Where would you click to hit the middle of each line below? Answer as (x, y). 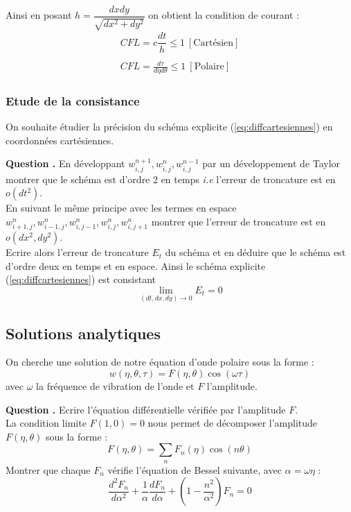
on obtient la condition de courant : (224, 15)
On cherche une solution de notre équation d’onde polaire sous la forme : (160, 362)
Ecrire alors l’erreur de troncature (77, 252)
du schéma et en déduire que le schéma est (255, 252)
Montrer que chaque (48, 469)
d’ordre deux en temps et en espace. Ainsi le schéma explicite (136, 265)
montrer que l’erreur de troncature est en (238, 221)
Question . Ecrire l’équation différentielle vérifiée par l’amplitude (146, 409)
